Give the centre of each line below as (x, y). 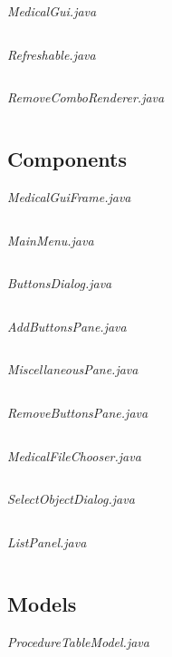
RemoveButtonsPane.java (78, 412)
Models (42, 603)
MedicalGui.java (52, 11)
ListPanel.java (47, 541)
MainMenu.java (51, 240)
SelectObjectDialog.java (71, 499)
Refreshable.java (52, 54)
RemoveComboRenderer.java (86, 97)
